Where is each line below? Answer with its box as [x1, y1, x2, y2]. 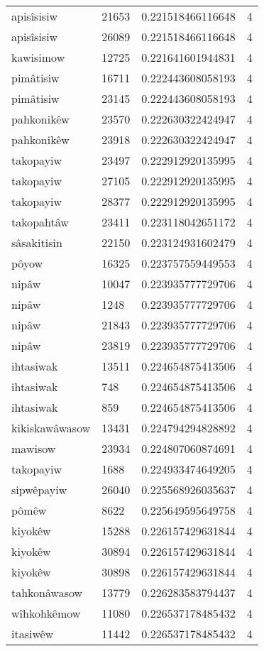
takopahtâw [11, 214, 69, 230]
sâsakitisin [11, 234, 62, 251]
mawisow [11, 440, 56, 456]
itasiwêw [11, 625, 54, 642]
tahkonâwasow [11, 584, 83, 601]
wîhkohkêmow [11, 605, 81, 621]
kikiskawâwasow [11, 420, 91, 436]
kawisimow [11, 49, 65, 65]
